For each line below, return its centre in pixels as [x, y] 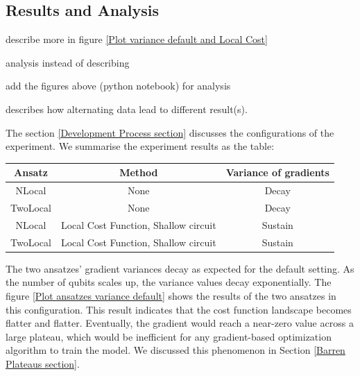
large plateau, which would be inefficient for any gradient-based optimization [169, 336]
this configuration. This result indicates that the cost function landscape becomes [179, 309]
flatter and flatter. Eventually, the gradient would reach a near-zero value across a [180, 323]
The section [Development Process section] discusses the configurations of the [170, 132]
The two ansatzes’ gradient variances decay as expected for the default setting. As [180, 268]
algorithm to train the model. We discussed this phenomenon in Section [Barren [175, 350]
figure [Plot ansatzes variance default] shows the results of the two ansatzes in [171, 295]
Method [139, 172]
